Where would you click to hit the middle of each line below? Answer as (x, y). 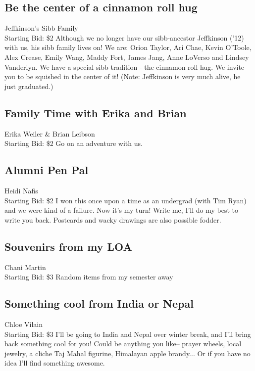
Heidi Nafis (21, 190)
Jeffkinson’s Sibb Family (41, 28)
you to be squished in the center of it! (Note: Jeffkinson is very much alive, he (123, 76)
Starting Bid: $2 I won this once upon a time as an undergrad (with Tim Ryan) (126, 200)
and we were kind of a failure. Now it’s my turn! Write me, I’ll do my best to (122, 210)
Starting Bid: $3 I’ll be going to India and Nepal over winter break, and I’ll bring (128, 334)
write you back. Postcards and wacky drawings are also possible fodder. (113, 219)
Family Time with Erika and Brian (96, 113)
